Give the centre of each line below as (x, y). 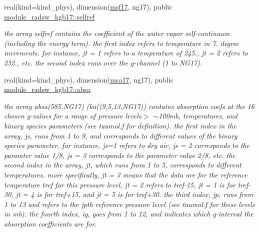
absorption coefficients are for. (50, 223)
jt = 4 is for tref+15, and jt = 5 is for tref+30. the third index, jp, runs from (134, 194)
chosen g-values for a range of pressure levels (73, 116)
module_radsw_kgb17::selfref (49, 16)
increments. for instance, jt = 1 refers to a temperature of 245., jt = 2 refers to (126, 53)
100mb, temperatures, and (198, 116)
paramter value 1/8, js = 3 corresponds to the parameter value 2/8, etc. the (120, 155)
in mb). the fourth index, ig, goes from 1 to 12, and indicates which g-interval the (129, 214)
